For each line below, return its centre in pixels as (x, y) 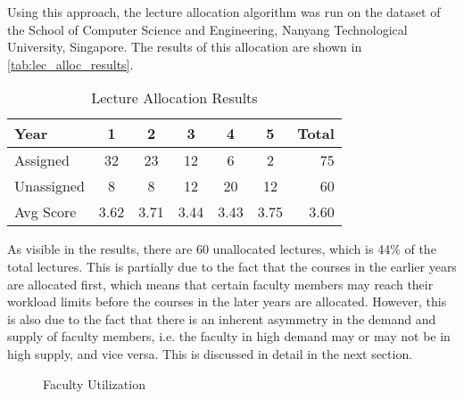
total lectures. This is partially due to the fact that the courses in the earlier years (232, 266)
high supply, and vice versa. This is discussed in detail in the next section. (210, 353)
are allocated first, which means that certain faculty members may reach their (220, 284)
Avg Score (46, 212)
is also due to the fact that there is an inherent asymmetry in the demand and (222, 318)
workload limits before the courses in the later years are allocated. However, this (227, 301)
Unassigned (50, 186)
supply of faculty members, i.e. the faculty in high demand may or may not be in (229, 336)
